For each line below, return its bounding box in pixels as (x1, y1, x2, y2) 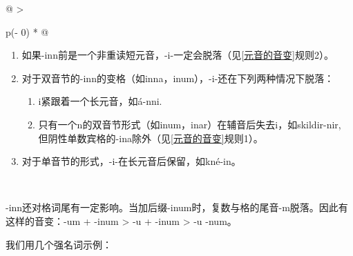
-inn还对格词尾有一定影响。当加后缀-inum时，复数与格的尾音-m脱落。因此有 (6, 200, 348, 215)
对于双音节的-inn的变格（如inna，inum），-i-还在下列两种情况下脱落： (21, 70, 334, 85)
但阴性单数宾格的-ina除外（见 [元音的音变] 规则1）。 (38, 130, 263, 145)
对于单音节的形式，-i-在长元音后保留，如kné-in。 (21, 154, 241, 168)
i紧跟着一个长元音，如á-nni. (38, 94, 162, 108)
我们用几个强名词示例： (6, 237, 112, 251)
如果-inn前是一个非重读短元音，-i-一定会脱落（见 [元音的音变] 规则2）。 (21, 48, 334, 62)
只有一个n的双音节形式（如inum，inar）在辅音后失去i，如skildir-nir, (38, 117, 341, 131)
